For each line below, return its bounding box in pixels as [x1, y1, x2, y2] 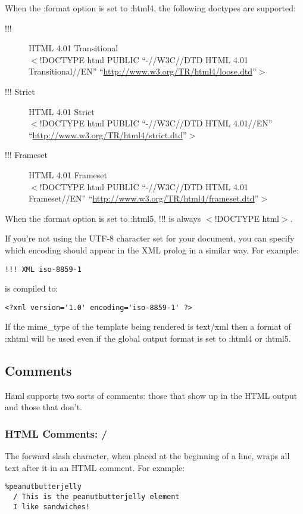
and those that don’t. [5, 401, 82, 413]
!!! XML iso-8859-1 [5, 265, 82, 274]
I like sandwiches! [13, 502, 90, 511]
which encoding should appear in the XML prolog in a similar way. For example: [5, 243, 299, 256]
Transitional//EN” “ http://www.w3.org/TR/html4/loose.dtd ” [29, 65, 257, 78]
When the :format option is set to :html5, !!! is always [5, 212, 201, 224]
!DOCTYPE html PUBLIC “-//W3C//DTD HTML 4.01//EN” [39, 117, 273, 129]
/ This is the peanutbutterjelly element [13, 493, 180, 501]
